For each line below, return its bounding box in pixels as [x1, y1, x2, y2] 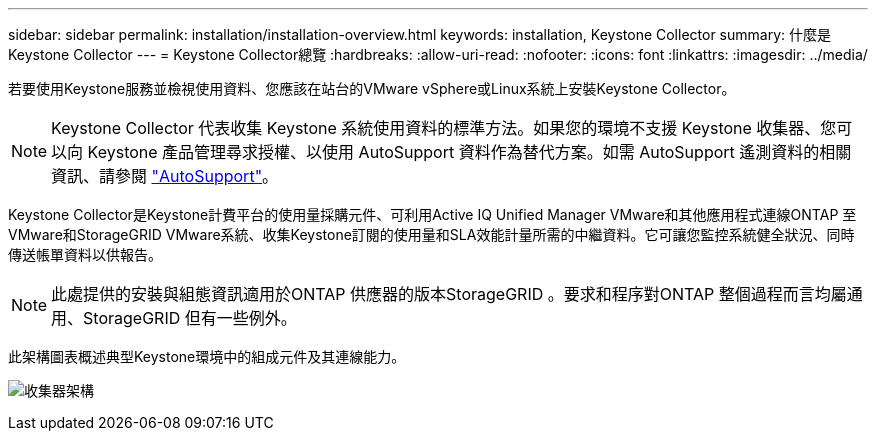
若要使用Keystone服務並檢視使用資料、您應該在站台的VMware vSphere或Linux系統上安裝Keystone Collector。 [8, 80, 736, 97]
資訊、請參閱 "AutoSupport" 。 [51, 166, 279, 186]
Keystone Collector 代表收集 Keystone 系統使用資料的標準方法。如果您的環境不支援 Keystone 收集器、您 [51, 118, 837, 138]
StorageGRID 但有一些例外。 [83, 308, 297, 328]
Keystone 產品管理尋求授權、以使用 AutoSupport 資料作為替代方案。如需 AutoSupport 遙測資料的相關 [87, 142, 852, 162]
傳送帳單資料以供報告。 [8, 246, 162, 263]
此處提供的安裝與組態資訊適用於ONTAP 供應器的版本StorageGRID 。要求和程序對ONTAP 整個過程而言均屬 [51, 284, 847, 304]
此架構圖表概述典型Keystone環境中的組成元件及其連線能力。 [8, 348, 406, 365]
